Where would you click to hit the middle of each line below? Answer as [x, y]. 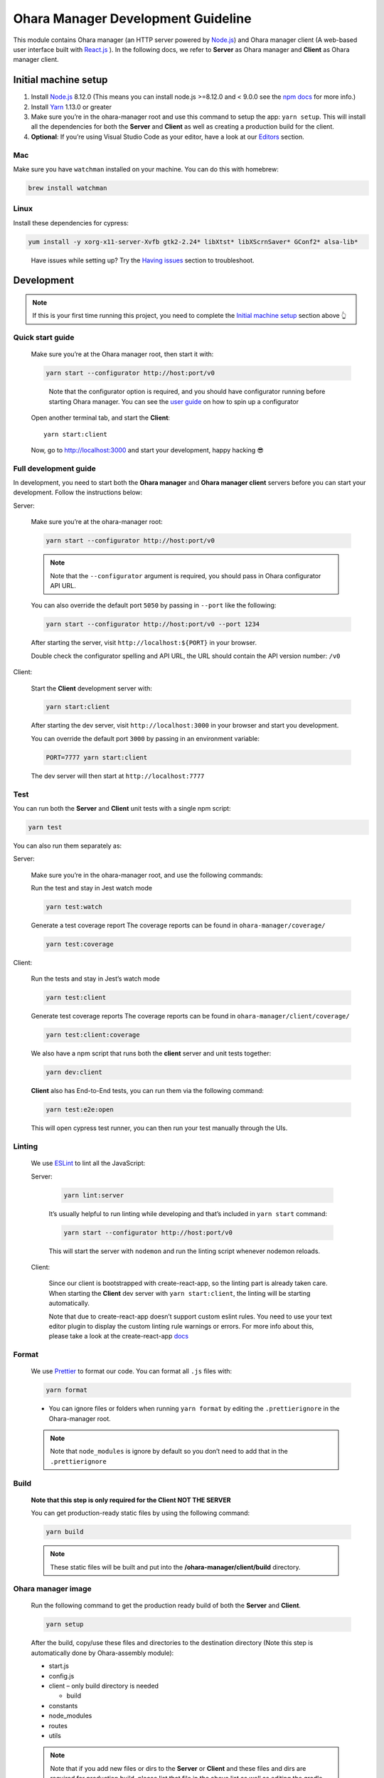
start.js [59, 1666]
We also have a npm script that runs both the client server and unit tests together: [151, 1053]
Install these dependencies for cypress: [71, 223]
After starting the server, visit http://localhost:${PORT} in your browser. [144, 643]
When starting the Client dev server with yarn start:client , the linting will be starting [180, 1293]
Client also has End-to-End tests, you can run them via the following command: [148, 1091]
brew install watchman [68, 188]
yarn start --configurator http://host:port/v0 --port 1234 [153, 624]
